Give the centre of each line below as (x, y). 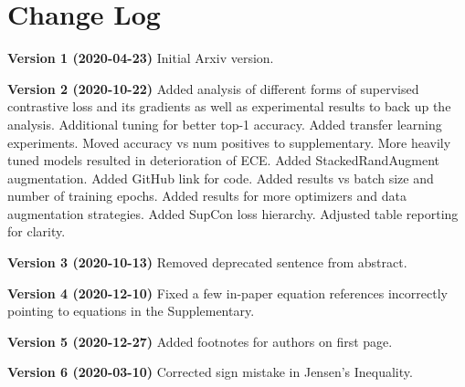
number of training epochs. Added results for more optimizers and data (207, 196)
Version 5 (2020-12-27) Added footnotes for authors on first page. (200, 341)
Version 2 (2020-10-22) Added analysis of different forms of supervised (213, 88)
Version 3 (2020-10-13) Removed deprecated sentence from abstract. (207, 262)
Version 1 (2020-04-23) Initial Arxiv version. (141, 58)
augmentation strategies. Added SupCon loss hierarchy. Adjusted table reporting (233, 213)
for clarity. (37, 231)
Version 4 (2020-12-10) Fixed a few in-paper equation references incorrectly (227, 293)
